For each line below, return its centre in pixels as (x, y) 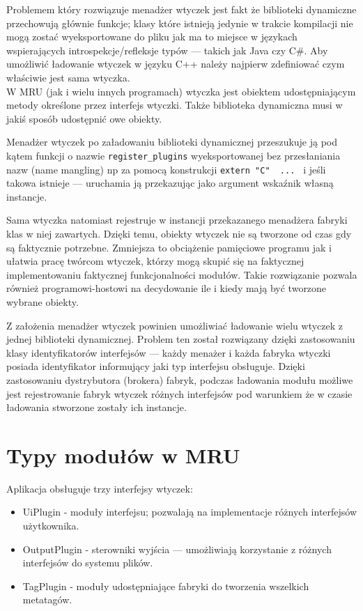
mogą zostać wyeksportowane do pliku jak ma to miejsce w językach (152, 37)
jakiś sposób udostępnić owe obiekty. (84, 118)
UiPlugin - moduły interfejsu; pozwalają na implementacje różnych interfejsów (190, 512)
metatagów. (47, 600)
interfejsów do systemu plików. (88, 563)
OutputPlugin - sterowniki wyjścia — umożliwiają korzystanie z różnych (177, 549)
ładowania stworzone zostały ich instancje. (96, 407)
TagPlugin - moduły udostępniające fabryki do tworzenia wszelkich (166, 586)
